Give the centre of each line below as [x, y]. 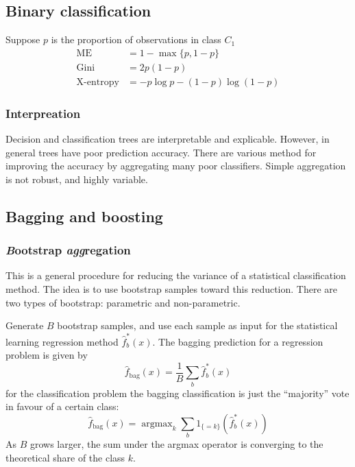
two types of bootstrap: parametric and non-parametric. [123, 302]
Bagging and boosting [84, 216]
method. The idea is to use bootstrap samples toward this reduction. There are [172, 289]
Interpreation [43, 113]
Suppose [23, 39]
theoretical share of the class [65, 457]
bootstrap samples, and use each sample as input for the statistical [197, 325]
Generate [25, 325]
